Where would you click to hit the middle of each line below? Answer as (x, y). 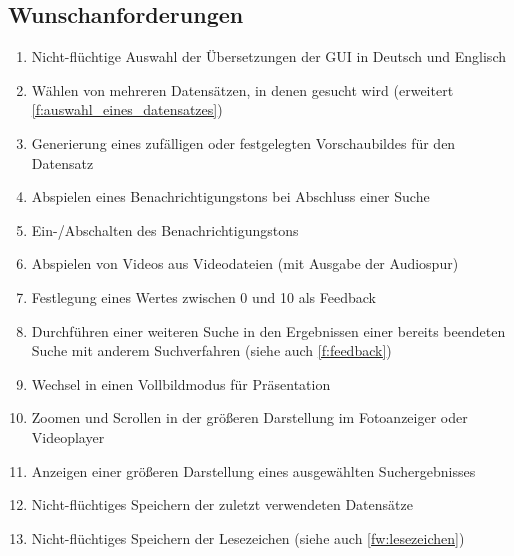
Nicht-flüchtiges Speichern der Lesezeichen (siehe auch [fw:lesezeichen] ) (248, 537)
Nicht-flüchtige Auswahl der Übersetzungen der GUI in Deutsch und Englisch (268, 56)
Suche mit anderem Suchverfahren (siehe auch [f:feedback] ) (211, 350)
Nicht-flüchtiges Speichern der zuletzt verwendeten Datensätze (222, 504)
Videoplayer (68, 436)
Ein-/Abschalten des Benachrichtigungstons (165, 229)
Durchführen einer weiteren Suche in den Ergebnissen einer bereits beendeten (268, 330)
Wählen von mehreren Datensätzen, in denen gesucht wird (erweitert (242, 89)
